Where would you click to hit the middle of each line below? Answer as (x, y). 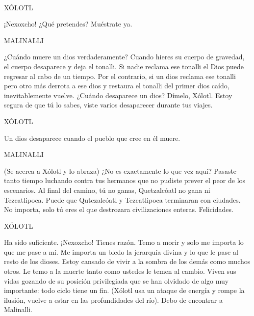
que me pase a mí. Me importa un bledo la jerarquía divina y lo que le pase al (121, 251)
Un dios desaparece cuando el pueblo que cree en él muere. (92, 138)
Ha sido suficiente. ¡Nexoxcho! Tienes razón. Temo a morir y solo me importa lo (124, 242)
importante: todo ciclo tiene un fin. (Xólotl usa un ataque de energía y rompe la (124, 290)
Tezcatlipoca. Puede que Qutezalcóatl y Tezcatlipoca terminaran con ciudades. (122, 199)
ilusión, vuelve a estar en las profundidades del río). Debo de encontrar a (113, 300)
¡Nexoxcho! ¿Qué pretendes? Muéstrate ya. (68, 24)
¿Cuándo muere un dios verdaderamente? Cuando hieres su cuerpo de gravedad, (124, 57)
